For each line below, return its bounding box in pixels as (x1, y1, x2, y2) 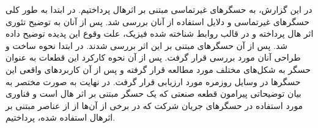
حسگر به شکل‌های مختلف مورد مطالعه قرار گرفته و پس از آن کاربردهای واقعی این (6, 62, 311, 75)
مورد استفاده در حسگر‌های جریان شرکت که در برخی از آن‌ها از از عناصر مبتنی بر (6, 99, 303, 111)
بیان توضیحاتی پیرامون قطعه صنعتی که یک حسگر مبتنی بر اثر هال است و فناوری (6, 87, 301, 100)
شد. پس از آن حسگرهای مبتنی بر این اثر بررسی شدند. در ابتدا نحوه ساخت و (6, 39, 287, 51)
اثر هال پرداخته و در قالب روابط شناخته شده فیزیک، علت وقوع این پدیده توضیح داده (6, 27, 314, 40)
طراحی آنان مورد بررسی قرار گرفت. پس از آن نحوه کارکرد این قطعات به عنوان (6, 51, 301, 64)
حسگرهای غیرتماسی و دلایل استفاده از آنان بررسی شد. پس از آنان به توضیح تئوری (6, 15, 309, 28)
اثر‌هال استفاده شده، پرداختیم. (6, 111, 116, 124)
